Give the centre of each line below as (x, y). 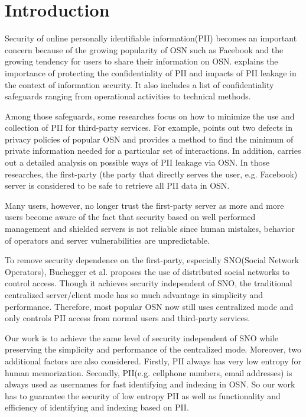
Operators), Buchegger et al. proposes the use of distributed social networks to (147, 271)
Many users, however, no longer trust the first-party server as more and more (144, 205)
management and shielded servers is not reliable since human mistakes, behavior (150, 229)
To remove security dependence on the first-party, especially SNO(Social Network (152, 260)
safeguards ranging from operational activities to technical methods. (128, 96)
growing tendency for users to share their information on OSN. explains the (141, 61)
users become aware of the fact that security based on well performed (130, 217)
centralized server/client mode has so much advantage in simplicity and (134, 295)
